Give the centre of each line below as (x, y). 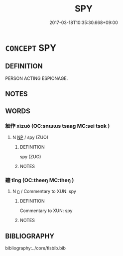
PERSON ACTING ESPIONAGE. (37, 78)
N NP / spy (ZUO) (30, 137)
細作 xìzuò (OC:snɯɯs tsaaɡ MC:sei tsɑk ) (58, 126)
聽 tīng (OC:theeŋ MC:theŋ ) (40, 180)
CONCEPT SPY (31, 48)
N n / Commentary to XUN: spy (44, 191)
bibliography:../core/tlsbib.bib (36, 248)
